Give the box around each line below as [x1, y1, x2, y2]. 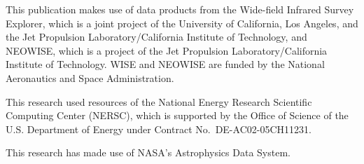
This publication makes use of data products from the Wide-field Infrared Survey [6, 2, 354, 16]
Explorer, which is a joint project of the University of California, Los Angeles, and [6, 15, 358, 30]
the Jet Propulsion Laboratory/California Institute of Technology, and [6, 29, 307, 44]
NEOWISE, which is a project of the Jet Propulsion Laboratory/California [6, 43, 328, 57]
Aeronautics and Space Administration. [6, 70, 174, 85]
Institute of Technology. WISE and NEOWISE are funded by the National [6, 57, 325, 71]
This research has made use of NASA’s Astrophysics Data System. [6, 145, 290, 160]
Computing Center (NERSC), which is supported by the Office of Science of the [6, 108, 349, 123]
